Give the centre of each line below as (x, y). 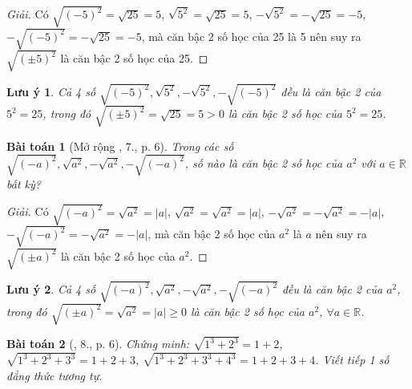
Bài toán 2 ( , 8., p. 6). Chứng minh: (98, 344)
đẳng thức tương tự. (55, 375)
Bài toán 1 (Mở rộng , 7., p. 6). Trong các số (120, 146)
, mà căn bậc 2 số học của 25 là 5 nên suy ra (251, 36)
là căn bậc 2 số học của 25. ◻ (134, 58)
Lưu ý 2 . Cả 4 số (51, 289)
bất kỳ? (24, 183)
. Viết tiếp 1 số (352, 360)
